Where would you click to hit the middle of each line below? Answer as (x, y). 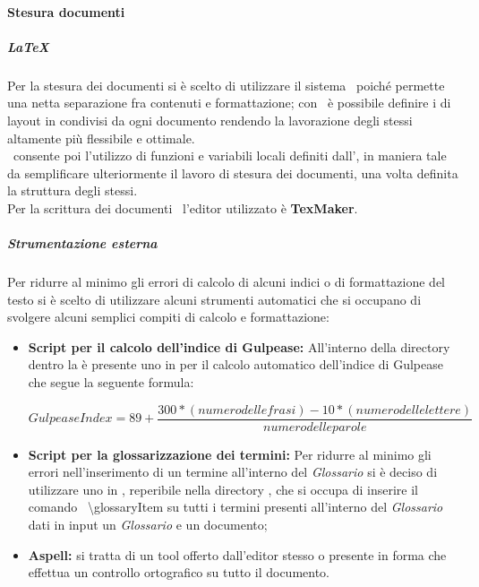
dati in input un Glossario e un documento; (148, 525)
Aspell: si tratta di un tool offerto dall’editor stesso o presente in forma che (237, 554)
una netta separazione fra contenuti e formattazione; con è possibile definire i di (229, 103)
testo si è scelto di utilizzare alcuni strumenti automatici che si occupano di (214, 299)
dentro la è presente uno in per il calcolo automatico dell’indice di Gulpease (235, 364)
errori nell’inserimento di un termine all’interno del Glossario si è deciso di (233, 472)
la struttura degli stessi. (73, 190)
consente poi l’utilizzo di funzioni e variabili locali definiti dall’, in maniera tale (230, 155)
